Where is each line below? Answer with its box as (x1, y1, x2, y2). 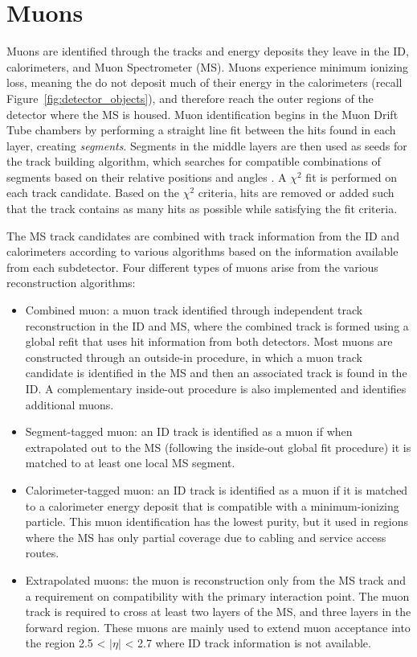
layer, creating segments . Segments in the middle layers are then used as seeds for (6, 137, 407, 154)
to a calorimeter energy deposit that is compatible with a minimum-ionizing (25, 497, 399, 514)
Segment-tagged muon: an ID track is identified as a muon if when (25, 423, 353, 440)
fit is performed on (305, 168, 398, 185)
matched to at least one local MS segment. (25, 454, 235, 471)
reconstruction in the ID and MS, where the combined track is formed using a (25, 317, 409, 334)
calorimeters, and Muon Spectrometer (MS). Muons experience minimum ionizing (6, 58, 409, 75)
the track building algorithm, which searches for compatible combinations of (6, 153, 381, 170)
